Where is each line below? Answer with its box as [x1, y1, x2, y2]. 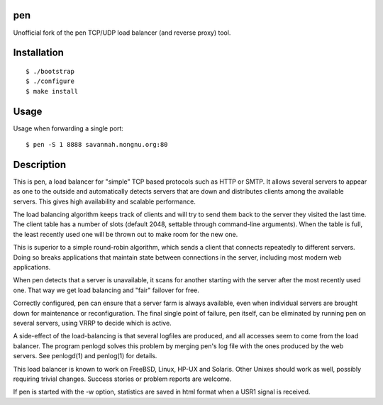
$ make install [26, 87, 79, 95]
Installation [13, 47, 64, 59]
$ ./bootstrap [26, 67, 74, 75]
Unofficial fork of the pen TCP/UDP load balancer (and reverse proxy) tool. [13, 28, 231, 37]
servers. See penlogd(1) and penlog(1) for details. [13, 352, 157, 360]
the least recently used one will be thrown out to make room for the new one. [13, 230, 238, 238]
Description [13, 158, 67, 170]
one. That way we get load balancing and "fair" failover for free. [13, 286, 200, 294]
